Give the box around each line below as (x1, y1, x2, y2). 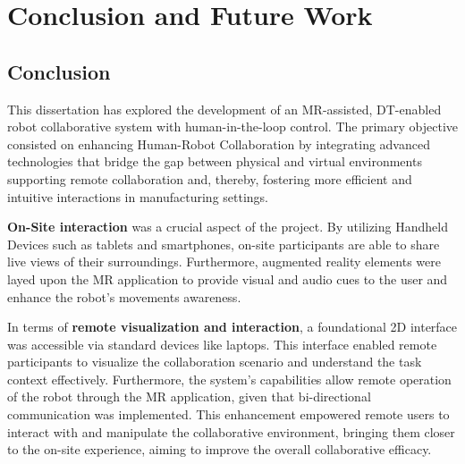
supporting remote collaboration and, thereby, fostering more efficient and (7, 169, 412, 188)
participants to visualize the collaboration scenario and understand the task (7, 352, 422, 371)
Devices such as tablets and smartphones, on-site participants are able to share (7, 234, 440, 253)
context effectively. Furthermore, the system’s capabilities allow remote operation (7, 369, 452, 388)
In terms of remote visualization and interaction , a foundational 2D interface (7, 317, 458, 336)
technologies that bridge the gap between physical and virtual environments (7, 152, 422, 171)
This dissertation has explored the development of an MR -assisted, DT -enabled (7, 99, 442, 118)
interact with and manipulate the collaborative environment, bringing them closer (7, 422, 455, 441)
